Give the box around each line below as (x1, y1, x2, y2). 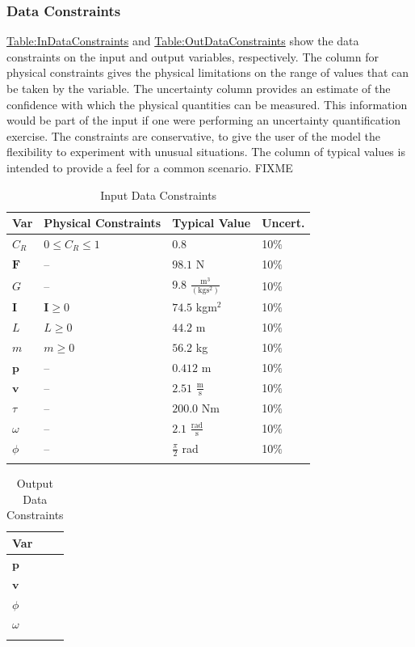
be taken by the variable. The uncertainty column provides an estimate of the (6, 80, 391, 96)
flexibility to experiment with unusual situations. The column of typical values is (6, 143, 405, 160)
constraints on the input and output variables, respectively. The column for (6, 48, 379, 65)
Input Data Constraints (100, 186, 217, 203)
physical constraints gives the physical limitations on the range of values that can (6, 64, 409, 81)
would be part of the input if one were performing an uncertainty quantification (6, 112, 400, 129)
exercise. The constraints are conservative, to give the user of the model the (6, 127, 380, 144)
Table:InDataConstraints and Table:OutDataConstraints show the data (6, 32, 359, 49)
